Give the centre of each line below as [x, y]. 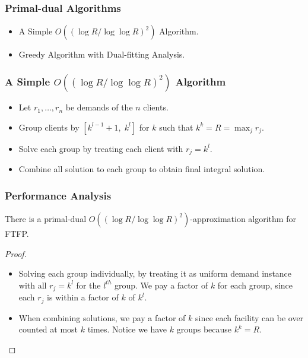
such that [176, 127]
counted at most [48, 329]
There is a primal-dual [46, 218]
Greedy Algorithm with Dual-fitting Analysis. [102, 54]
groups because [204, 329]
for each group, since [255, 285]
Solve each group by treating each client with [101, 148]
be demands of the [99, 107]
